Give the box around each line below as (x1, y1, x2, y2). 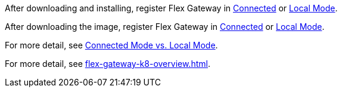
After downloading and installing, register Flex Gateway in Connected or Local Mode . (5, 3, 338, 13)
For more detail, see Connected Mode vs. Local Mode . (5, 40, 218, 50)
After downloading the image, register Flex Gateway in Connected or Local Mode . (5, 22, 325, 32)
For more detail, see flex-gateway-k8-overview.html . (5, 59, 210, 69)
